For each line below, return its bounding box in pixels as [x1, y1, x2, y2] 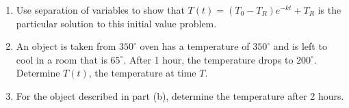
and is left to [273, 39, 327, 53]
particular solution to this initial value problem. [16, 16, 217, 30]
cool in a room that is [16, 52, 107, 66]
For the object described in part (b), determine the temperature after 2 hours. [16, 88, 344, 103]
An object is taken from [16, 39, 116, 53]
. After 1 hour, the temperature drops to [123, 52, 294, 66]
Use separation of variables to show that [16, 3, 185, 16]
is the [318, 3, 341, 16]
